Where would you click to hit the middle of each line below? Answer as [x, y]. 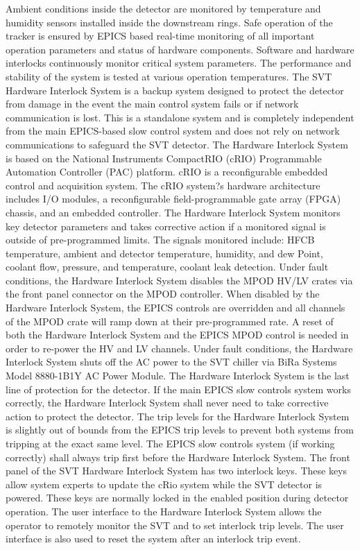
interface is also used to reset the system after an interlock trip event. [153, 539]
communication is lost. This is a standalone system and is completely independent [180, 117]
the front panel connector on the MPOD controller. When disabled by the [163, 294]
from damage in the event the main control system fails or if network [152, 104]
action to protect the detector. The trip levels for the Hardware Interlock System [178, 416]
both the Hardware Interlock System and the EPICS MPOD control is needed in [177, 335]
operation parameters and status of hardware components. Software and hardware [180, 49]
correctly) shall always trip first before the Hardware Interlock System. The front [178, 457]
